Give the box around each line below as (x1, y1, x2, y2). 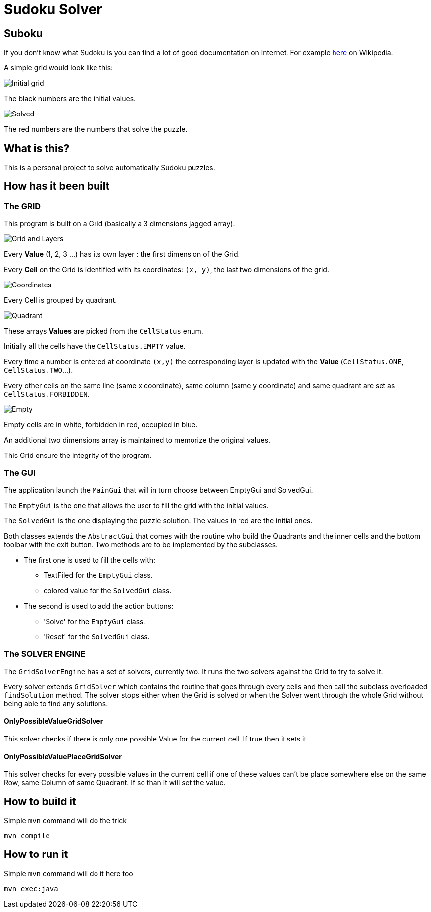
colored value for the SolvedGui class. (44, 586, 172, 595)
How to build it (4, 795, 76, 808)
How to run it (4, 848, 68, 861)
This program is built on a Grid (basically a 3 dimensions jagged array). (4, 219, 235, 228)
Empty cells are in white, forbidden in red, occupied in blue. (4, 420, 198, 429)
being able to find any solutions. (4, 699, 108, 708)
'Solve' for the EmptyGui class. (44, 617, 145, 626)
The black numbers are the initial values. (4, 94, 136, 103)
